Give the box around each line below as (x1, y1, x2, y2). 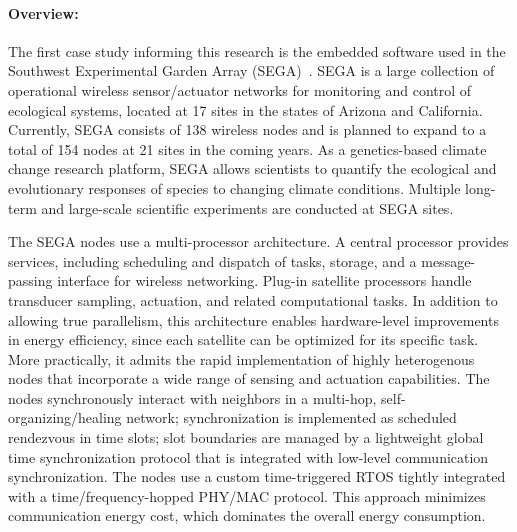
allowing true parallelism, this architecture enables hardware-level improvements (8, 309, 499, 330)
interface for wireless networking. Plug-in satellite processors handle (57, 270, 472, 291)
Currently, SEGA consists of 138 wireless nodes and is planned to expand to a (8, 119, 487, 140)
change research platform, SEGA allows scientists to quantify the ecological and (8, 158, 497, 179)
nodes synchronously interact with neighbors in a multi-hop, (8, 387, 377, 408)
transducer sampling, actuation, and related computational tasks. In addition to (8, 289, 498, 310)
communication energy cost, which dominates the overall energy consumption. (8, 505, 486, 526)
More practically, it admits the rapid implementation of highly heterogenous (8, 348, 475, 369)
